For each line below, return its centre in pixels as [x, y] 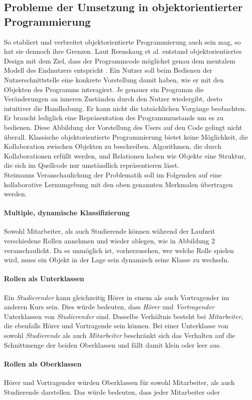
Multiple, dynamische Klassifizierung [67, 213]
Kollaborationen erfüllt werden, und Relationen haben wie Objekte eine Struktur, [125, 155]
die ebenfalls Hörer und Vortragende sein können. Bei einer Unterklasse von [116, 326]
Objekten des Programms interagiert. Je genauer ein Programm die [104, 89]
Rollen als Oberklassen [43, 363]
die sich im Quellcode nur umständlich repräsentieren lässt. [92, 165]
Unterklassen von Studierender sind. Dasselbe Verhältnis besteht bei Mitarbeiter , [124, 316]
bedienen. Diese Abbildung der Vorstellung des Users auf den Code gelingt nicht [123, 127]
